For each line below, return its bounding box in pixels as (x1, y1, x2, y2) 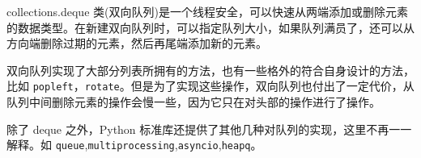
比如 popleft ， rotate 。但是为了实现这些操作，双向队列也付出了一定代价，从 (6, 77, 415, 94)
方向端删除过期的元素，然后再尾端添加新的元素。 (6, 35, 267, 52)
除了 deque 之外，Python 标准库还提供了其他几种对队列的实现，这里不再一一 (6, 120, 412, 137)
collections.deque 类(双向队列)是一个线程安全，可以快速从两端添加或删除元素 (6, 3, 408, 19)
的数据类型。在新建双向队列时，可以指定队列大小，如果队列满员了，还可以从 (6, 19, 415, 35)
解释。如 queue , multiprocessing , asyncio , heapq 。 (6, 136, 262, 153)
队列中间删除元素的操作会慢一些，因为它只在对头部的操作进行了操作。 (6, 94, 381, 110)
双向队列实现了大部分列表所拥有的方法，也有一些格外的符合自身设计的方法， (6, 61, 415, 78)
